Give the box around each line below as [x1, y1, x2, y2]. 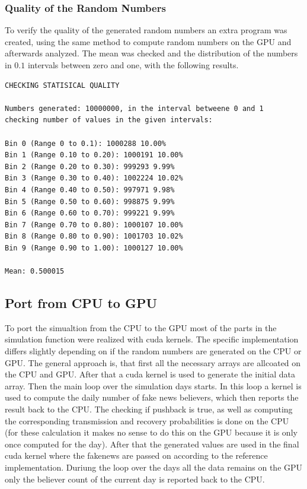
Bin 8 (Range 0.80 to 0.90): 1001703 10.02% [5, 232, 183, 241]
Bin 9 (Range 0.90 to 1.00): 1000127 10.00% [5, 243, 183, 252]
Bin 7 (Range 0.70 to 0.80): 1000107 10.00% [5, 220, 183, 229]
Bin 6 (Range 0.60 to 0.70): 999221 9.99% [5, 209, 175, 218]
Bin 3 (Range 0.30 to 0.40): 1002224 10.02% [5, 174, 183, 183]
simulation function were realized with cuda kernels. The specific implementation [5, 333, 299, 345]
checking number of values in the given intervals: [5, 116, 213, 125]
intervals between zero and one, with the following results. [27, 59, 239, 71]
